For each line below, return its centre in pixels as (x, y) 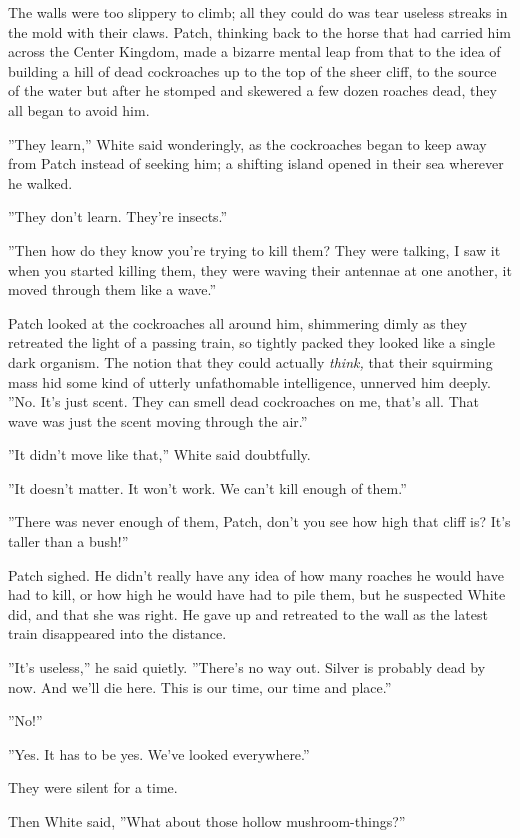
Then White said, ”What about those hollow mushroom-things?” (207, 821)
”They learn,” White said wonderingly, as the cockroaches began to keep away (247, 143)
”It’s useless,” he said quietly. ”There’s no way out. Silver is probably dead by (247, 667)
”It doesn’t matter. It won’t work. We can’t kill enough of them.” (207, 487)
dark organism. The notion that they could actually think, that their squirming (250, 361)
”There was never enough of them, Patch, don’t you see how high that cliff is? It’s (259, 521)
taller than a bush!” (68, 541)
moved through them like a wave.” (112, 289)
